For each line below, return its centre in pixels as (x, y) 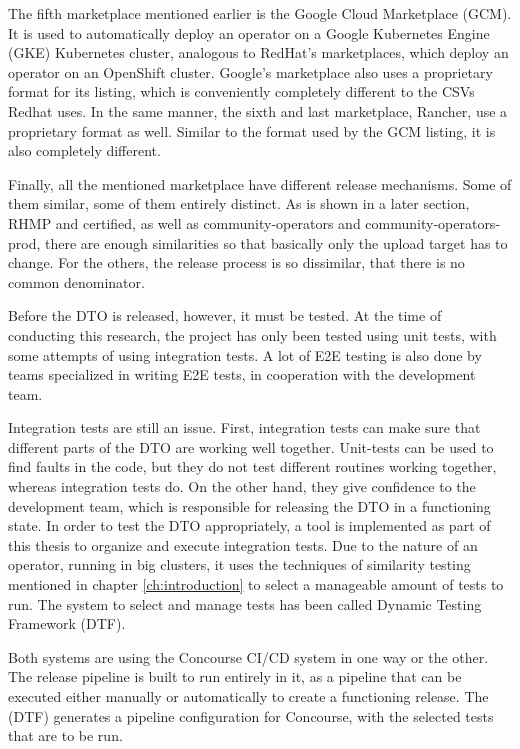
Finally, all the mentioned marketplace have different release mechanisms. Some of (260, 183)
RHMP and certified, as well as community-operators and (184, 222)
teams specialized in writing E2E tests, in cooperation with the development (242, 374)
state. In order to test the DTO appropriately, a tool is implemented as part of (249, 525)
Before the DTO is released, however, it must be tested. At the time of (225, 315)
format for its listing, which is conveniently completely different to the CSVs (241, 91)
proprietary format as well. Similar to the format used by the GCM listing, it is (252, 130)
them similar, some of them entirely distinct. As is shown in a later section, (239, 203)
